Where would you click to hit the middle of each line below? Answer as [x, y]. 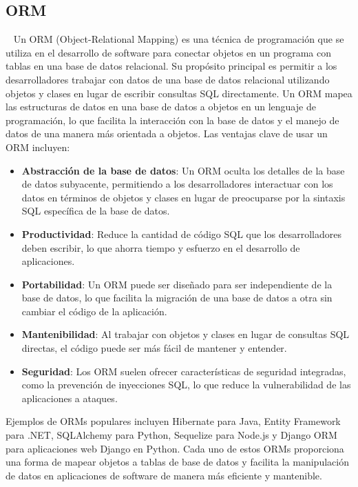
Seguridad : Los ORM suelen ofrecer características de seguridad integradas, [184, 371]
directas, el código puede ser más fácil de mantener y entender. [154, 348]
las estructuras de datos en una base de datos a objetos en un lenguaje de [161, 107]
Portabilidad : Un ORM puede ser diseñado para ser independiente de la [177, 284]
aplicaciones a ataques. [70, 398]
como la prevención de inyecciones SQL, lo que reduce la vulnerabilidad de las [186, 385]
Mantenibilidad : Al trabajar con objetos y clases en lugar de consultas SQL [186, 334]
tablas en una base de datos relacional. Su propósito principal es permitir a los [171, 66]
